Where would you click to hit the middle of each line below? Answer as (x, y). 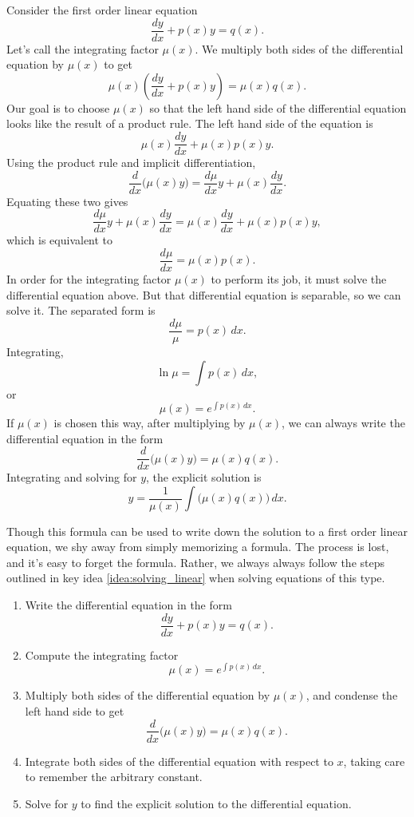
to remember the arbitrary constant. (114, 777)
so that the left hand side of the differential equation (278, 107)
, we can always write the (343, 423)
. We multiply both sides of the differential (299, 48)
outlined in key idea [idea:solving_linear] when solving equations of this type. (196, 578)
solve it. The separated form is (81, 310)
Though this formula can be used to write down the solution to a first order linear (207, 531)
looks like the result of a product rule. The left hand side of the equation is (190, 123)
